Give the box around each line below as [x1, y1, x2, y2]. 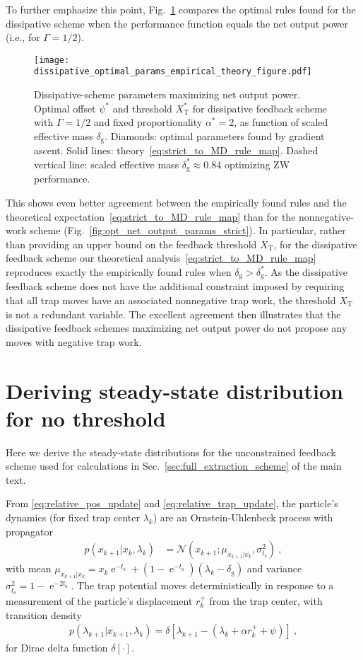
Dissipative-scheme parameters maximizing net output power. [34, 87, 301, 102]
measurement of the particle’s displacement [6, 594, 193, 608]
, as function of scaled [234, 115, 328, 129]
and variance [246, 561, 302, 576]
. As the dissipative [264, 264, 348, 279]
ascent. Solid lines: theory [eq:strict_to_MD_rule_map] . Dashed [34, 143, 319, 158]
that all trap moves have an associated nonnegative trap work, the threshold [6, 292, 336, 307]
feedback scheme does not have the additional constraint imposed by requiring [6, 279, 345, 294]
